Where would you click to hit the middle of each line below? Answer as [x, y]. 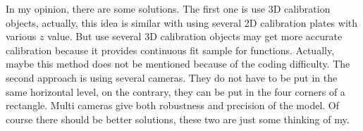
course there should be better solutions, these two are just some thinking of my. [178, 119]
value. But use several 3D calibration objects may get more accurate [195, 36]
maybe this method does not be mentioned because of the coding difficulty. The [178, 64]
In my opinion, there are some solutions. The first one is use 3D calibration [168, 8]
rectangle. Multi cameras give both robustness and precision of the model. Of [173, 105]
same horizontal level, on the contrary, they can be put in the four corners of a [176, 91]
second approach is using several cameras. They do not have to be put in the [172, 77]
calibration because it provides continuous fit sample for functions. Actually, [170, 50]
